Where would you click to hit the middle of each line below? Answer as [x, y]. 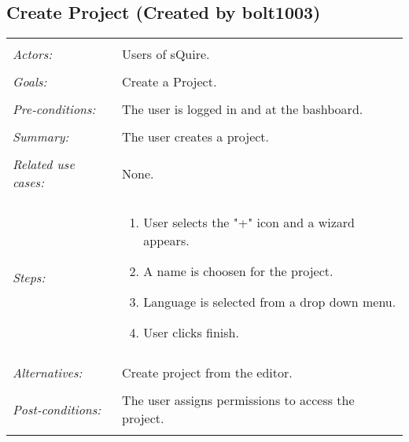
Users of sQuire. [166, 54]
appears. [166, 241]
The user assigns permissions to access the [238, 400]
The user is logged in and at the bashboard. [243, 109]
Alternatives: [48, 373]
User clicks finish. [191, 333]
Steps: [29, 278]
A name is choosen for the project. [238, 271]
